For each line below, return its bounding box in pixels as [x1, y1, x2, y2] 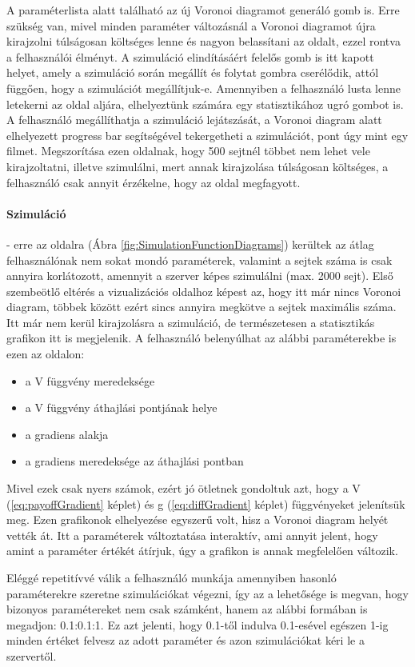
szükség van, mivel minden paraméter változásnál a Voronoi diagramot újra [6, 17, 376, 34]
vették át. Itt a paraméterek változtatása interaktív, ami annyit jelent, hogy [6, 526, 378, 543]
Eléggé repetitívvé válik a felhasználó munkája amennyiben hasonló [6, 569, 337, 586]
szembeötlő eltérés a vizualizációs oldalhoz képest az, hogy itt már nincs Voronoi [6, 282, 401, 299]
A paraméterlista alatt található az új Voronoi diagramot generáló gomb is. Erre [6, 2, 400, 18]
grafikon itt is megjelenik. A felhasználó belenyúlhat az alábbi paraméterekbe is [6, 330, 397, 346]
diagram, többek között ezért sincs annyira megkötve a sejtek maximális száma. [6, 298, 397, 315]
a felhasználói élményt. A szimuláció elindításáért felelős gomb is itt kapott [6, 48, 374, 65]
